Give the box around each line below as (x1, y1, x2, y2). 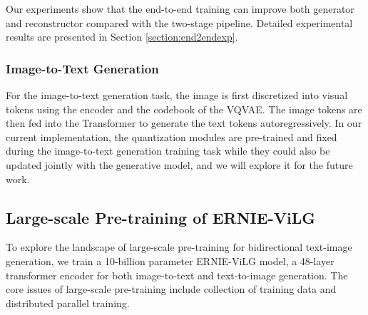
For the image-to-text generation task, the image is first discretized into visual (6, 88, 348, 102)
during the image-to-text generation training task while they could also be (6, 143, 330, 158)
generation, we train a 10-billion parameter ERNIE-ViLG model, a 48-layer (6, 253, 334, 268)
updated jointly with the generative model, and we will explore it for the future (6, 157, 353, 172)
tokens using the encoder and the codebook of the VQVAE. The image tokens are (6, 101, 362, 116)
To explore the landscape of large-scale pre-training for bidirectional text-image (6, 239, 352, 254)
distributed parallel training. (6, 295, 130, 310)
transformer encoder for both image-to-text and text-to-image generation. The (6, 267, 348, 282)
